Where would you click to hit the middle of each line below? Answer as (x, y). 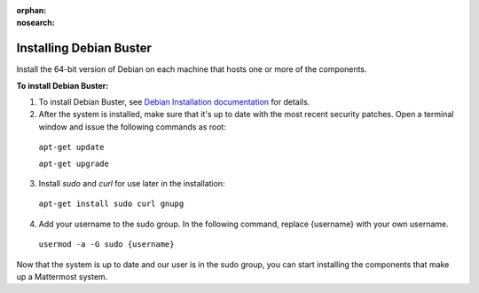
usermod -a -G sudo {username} (106, 245)
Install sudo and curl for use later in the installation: (132, 184)
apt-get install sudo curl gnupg (111, 204)
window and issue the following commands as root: (132, 127)
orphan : (31, 10)
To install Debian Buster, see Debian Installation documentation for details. (174, 102)
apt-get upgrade (74, 163)
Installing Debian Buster (84, 48)
